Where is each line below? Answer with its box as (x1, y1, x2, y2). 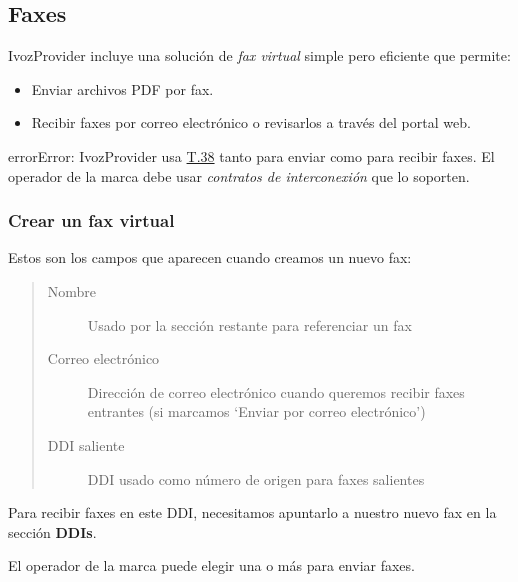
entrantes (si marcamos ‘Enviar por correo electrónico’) (87, 401, 426, 422)
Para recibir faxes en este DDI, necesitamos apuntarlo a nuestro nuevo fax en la (8, 502, 497, 523)
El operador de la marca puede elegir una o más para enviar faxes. (8, 555, 415, 576)
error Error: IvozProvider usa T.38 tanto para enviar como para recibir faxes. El (8, 145, 495, 166)
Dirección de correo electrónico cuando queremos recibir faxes (87, 381, 465, 402)
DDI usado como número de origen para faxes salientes (87, 468, 425, 489)
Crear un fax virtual (8, 208, 175, 233)
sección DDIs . (8, 521, 97, 542)
